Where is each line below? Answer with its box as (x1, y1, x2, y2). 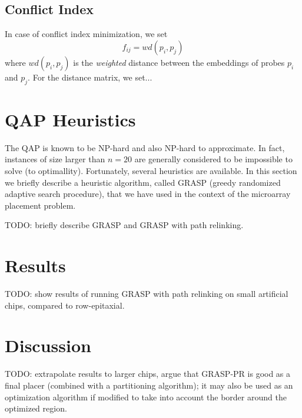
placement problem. (5, 199, 76, 211)
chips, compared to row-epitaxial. (5, 299, 125, 311)
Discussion (5, 333, 91, 357)
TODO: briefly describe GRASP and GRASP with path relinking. (5, 219, 244, 231)
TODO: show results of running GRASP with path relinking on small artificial (5, 287, 288, 299)
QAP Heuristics (5, 107, 136, 131)
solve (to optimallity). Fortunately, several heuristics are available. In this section (5, 164, 297, 176)
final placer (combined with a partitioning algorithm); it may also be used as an (5, 379, 293, 391)
